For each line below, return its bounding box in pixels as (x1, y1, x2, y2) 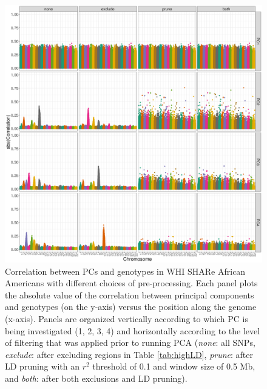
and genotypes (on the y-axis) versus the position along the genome (5, 300, 257, 313)
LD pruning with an (5, 360, 79, 373)
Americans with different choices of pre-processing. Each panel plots (5, 277, 258, 289)
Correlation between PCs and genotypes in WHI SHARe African (5, 264, 246, 277)
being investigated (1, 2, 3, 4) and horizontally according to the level (5, 324, 260, 337)
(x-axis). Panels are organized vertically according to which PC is (5, 312, 248, 325)
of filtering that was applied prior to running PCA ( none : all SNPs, (5, 336, 255, 349)
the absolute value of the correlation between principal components (5, 288, 254, 301)
